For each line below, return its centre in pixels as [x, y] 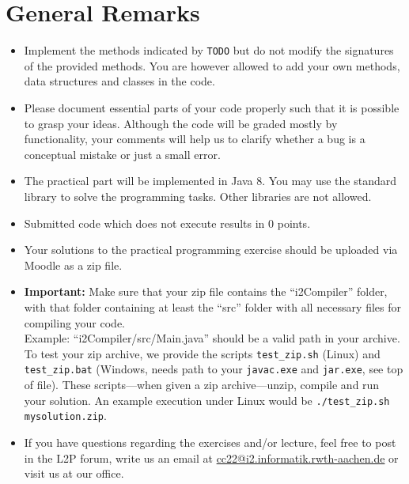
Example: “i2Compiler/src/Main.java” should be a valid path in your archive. [212, 338]
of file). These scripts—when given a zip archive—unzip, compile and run [202, 384]
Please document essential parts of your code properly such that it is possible [212, 107]
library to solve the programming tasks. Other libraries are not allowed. [198, 196]
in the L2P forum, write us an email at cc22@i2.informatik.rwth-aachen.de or [211, 458]
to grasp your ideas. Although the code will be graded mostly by [181, 123]
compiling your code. [75, 322]
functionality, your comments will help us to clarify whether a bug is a [195, 139]
